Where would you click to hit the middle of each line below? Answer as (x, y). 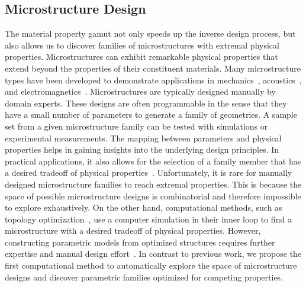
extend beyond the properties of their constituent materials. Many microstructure (153, 68)
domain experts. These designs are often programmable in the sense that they (146, 103)
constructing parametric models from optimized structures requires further (140, 242)
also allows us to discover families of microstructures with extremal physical (142, 45)
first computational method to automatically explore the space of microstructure (151, 265)
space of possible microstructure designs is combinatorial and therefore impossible (153, 196)
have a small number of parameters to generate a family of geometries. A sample (151, 115)
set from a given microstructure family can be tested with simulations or (136, 126)
